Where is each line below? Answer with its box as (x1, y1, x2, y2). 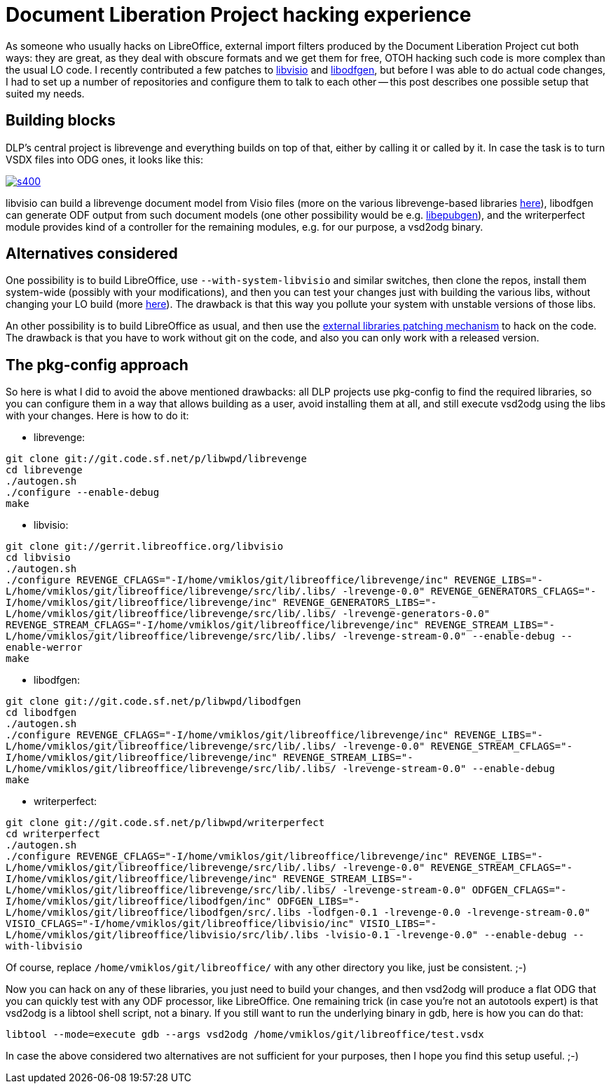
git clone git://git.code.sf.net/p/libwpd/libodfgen (6, 696, 301, 708)
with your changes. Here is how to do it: (6, 410, 189, 422)
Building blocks (6, 111, 116, 130)
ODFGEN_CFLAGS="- (472, 884, 567, 896)
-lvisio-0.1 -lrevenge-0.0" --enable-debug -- (324, 929, 585, 941)
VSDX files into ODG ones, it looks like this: (6, 153, 204, 165)
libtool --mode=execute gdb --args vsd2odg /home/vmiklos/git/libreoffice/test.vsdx (6, 1029, 484, 1041)
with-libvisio (6, 940, 83, 952)
